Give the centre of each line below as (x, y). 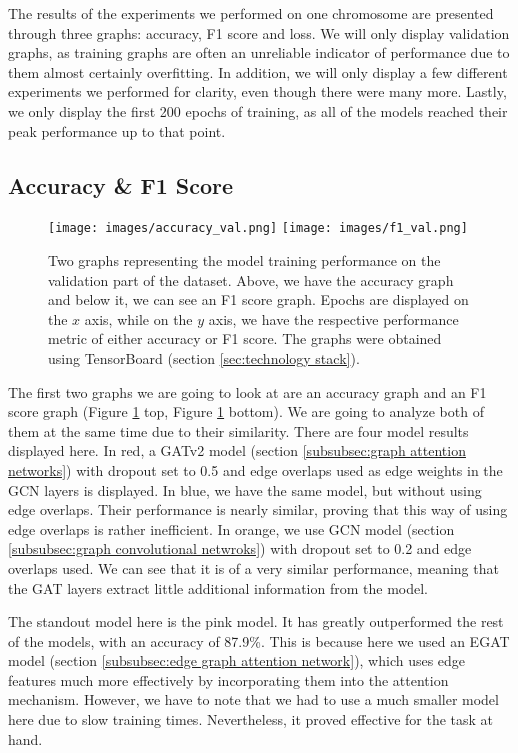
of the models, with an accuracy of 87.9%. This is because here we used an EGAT (259, 640)
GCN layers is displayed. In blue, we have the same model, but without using (245, 489)
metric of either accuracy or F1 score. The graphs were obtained (245, 338)
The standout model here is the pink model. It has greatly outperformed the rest (256, 621)
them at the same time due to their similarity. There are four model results (238, 430)
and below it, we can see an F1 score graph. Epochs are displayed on (258, 299)
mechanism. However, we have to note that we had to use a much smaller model (253, 699)
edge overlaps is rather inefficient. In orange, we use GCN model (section (231, 528)
